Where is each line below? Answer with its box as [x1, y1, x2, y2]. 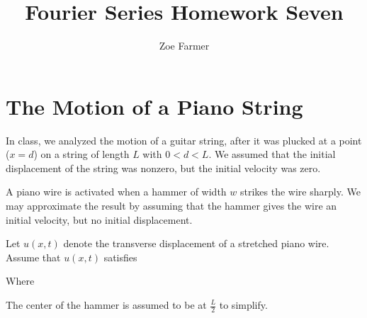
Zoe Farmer [159, 38, 210, 53]
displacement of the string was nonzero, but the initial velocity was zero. [6, 160, 321, 175]
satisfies [103, 249, 137, 264]
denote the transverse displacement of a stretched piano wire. [63, 236, 329, 251]
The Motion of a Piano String [6, 91, 303, 120]
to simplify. [219, 297, 268, 312]
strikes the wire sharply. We [240, 184, 361, 199]
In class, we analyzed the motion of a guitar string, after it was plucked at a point [6, 132, 362, 147]
